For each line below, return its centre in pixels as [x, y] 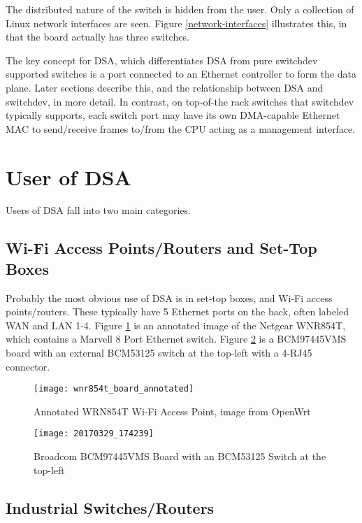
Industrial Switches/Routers [110, 507]
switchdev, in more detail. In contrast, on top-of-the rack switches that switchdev [180, 101]
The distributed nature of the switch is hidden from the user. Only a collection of [180, 9]
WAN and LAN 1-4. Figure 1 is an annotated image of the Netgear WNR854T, [176, 325]
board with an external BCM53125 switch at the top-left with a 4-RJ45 [159, 353]
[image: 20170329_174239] [94, 434]
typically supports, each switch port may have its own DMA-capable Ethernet [173, 115]
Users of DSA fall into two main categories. [98, 210]
